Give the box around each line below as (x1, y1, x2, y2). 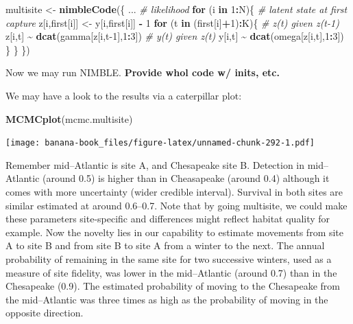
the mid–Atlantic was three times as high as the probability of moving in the (5, 292, 328, 306)
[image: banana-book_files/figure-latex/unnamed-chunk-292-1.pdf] (5, 138, 315, 148)
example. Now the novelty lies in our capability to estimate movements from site (5, 224, 344, 239)
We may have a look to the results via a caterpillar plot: (5, 88, 242, 102)
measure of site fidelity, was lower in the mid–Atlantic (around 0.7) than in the (5, 265, 337, 279)
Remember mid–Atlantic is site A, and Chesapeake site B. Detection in (5, 157, 305, 172)
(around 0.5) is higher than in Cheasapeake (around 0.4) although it (42, 171, 330, 185)
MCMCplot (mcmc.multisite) (5, 111, 133, 126)
